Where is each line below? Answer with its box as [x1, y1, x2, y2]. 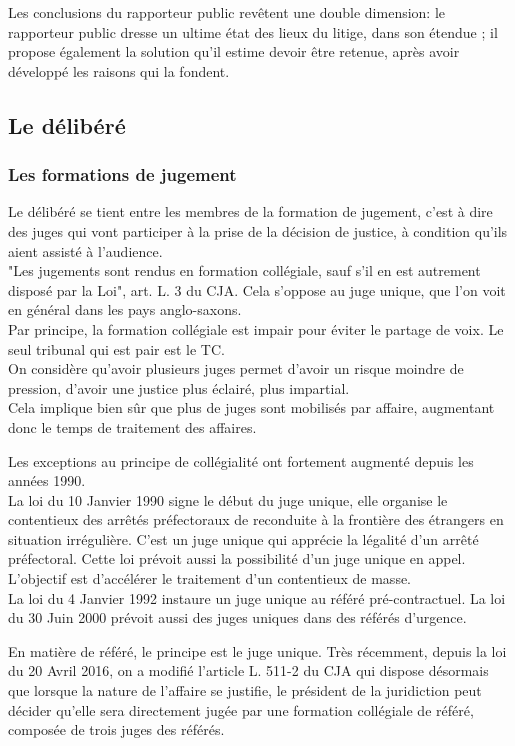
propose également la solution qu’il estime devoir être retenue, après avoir [8, 41, 460, 62]
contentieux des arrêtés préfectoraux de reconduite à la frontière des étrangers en [8, 509, 504, 530]
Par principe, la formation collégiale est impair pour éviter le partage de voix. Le [8, 318, 504, 339]
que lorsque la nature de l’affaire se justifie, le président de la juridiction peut [8, 680, 482, 701]
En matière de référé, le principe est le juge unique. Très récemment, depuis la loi [8, 640, 507, 661]
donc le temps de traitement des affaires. [8, 416, 257, 437]
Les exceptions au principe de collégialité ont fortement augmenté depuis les [8, 450, 474, 471]
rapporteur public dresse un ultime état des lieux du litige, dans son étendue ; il [8, 21, 498, 42]
